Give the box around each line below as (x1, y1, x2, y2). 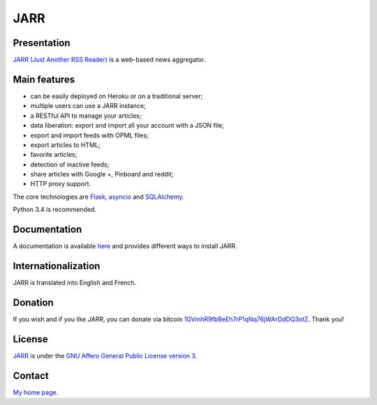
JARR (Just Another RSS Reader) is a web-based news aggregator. (13, 56, 206, 64)
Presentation (13, 37, 71, 49)
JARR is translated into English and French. (13, 279, 137, 287)
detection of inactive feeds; (30, 160, 110, 169)
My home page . (13, 388, 59, 397)
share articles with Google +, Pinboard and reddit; (30, 170, 174, 178)
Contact (13, 369, 49, 381)
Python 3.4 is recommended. (13, 206, 97, 214)
